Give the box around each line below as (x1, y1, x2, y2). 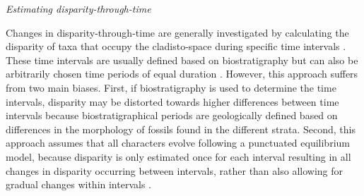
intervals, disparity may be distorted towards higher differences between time (6, 94, 339, 109)
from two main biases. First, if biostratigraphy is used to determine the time (6, 80, 336, 94)
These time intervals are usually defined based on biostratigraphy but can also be (6, 52, 358, 67)
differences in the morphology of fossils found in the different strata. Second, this (6, 121, 356, 136)
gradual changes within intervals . (6, 177, 151, 192)
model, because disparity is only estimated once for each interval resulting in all (6, 149, 351, 164)
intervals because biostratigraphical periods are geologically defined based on (6, 108, 338, 123)
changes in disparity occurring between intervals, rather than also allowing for (6, 163, 343, 178)
